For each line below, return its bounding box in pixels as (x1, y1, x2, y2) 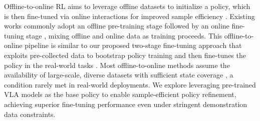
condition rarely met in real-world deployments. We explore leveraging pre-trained (4, 79, 256, 89)
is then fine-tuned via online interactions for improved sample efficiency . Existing (4, 10, 255, 21)
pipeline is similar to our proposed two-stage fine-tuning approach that (25, 40, 242, 50)
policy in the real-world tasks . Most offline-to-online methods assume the (4, 59, 230, 70)
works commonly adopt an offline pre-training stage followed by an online (4, 20, 229, 31)
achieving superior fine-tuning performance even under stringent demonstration (4, 98, 247, 109)
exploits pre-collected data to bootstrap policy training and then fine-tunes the (4, 49, 246, 60)
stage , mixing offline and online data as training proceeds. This (26, 30, 222, 40)
